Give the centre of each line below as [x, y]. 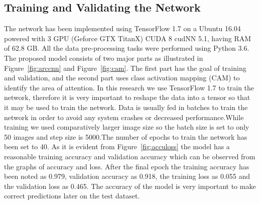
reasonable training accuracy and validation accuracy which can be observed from [130, 156]
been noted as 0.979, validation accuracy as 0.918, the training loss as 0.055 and [127, 176]
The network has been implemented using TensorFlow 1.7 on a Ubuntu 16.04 [122, 28]
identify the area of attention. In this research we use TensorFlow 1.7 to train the [129, 87]
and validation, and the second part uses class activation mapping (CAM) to [122, 78]
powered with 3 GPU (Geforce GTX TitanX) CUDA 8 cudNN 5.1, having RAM [128, 38]
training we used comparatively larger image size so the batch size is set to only [127, 127]
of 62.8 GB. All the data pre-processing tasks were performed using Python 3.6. [127, 48]
